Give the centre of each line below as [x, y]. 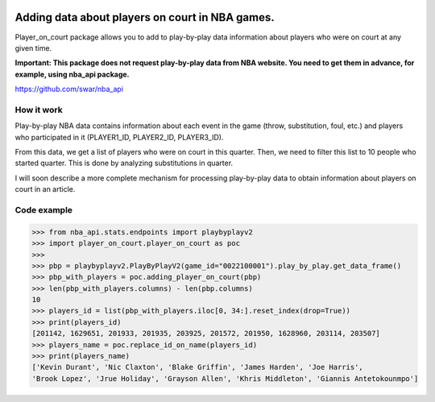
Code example [43, 209]
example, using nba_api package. [72, 74]
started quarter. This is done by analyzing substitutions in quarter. [124, 163]
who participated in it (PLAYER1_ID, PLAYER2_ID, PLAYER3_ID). [119, 137]
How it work [39, 110]
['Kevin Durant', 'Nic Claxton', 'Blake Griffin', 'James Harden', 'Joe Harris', [198, 367]
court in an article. [45, 189]
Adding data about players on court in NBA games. [145, 17]
